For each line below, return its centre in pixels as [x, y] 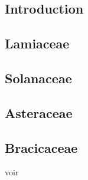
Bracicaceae [41, 147]
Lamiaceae [37, 43]
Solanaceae [38, 78]
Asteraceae [39, 112]
